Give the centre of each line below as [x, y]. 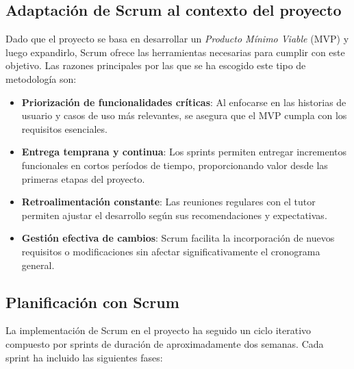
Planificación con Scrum [92, 302]
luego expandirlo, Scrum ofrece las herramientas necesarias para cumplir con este [175, 52]
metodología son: [41, 78]
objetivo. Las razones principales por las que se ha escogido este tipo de [156, 65]
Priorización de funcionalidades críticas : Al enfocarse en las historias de [184, 102]
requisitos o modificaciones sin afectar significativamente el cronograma [171, 251]
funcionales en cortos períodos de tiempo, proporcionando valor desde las [175, 165]
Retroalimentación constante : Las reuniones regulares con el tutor [168, 202]
